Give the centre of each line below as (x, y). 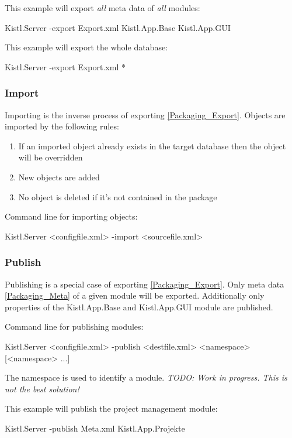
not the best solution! (42, 389)
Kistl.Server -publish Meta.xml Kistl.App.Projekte (95, 428)
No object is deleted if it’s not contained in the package (118, 196)
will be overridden (51, 157)
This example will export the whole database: (86, 47)
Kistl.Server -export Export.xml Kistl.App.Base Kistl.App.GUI (118, 27)
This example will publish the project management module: (111, 408)
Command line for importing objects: (71, 216)
